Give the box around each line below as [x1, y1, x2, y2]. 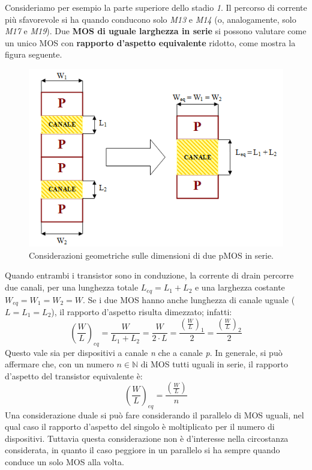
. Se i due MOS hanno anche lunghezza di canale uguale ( [82, 293, 295, 306]
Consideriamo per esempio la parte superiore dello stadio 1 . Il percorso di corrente [5, 1, 307, 13]
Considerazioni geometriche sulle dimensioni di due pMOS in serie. [29, 249, 274, 261]
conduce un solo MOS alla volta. [5, 455, 124, 468]
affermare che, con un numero [5, 358, 114, 370]
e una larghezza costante [194, 281, 285, 294]
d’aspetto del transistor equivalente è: [5, 369, 143, 382]
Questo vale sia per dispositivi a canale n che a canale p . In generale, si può [5, 346, 283, 358]
